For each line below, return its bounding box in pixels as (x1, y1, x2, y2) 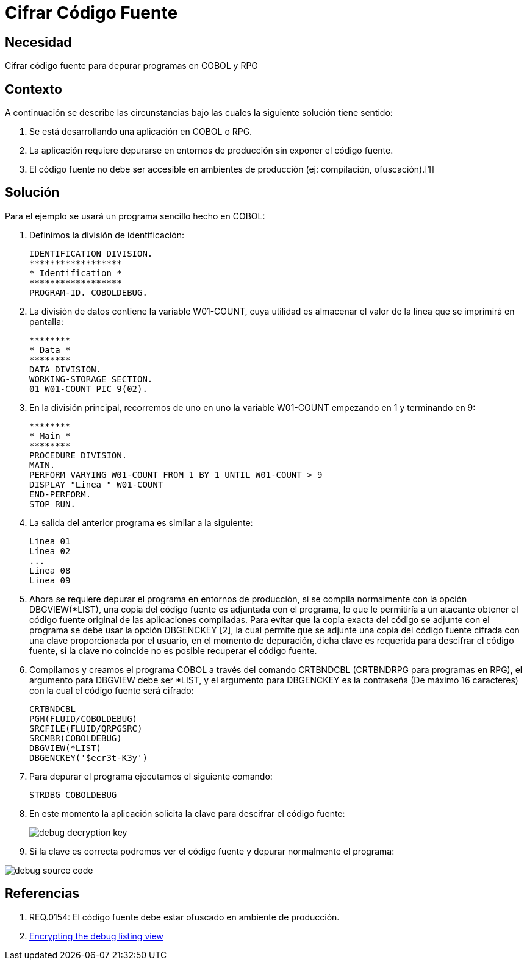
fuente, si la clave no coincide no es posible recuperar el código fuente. (29, 645, 317, 656)
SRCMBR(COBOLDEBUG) (29, 733, 122, 743)
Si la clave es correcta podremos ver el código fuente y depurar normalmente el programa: (29, 846, 395, 856)
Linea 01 (29, 536, 71, 546)
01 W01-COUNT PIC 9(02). (29, 383, 148, 394)
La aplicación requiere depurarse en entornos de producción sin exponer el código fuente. (29, 145, 393, 156)
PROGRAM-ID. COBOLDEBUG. (29, 287, 148, 297)
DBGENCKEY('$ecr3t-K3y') (29, 752, 148, 763)
